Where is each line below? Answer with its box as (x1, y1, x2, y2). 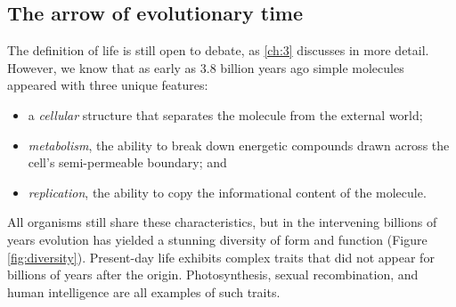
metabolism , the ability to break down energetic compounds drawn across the (28, 135, 450, 154)
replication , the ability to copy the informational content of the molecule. (28, 182, 427, 201)
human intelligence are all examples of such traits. (7, 282, 281, 301)
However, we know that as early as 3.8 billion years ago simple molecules (7, 58, 404, 77)
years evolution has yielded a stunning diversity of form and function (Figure (7, 230, 427, 248)
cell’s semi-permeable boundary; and (28, 153, 227, 172)
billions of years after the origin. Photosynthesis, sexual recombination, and (7, 265, 419, 284)
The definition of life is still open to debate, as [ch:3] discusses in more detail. (7, 41, 429, 60)
